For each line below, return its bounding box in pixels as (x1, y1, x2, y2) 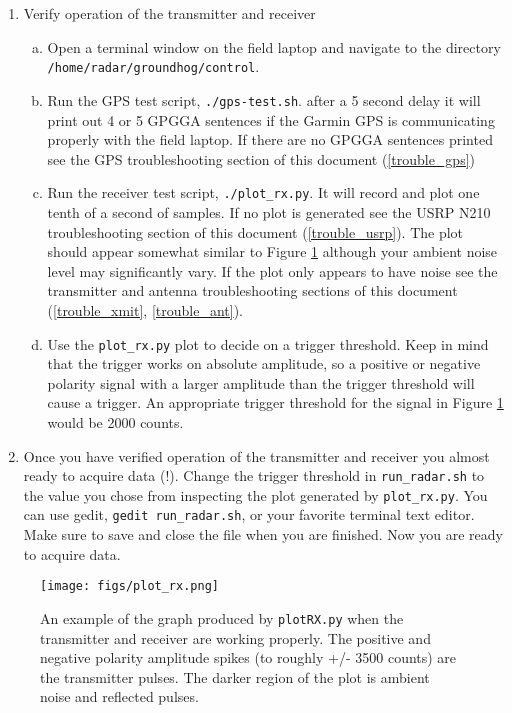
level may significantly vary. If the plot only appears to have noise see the (47, 260, 498, 281)
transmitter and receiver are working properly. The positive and (40, 627, 431, 648)
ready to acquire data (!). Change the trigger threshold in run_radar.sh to (23, 465, 485, 486)
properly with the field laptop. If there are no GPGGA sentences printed (47, 129, 493, 150)
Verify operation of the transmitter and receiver (23, 3, 316, 23)
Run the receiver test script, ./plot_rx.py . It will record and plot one (47, 182, 480, 203)
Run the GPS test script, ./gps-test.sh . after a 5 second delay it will (47, 89, 481, 110)
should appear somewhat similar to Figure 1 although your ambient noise (47, 241, 498, 262)
